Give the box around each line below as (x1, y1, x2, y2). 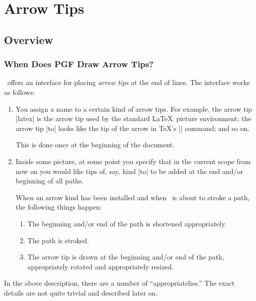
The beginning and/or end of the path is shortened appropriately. (27, 218, 227, 228)
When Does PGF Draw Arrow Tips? (4, 58, 154, 70)
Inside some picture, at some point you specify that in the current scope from (15, 156, 251, 166)
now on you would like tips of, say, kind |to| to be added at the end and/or (15, 166, 243, 176)
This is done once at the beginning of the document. (15, 139, 175, 150)
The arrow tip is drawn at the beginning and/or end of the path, (27, 252, 224, 262)
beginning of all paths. (15, 175, 84, 186)
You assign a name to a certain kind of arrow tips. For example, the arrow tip (15, 103, 252, 114)
